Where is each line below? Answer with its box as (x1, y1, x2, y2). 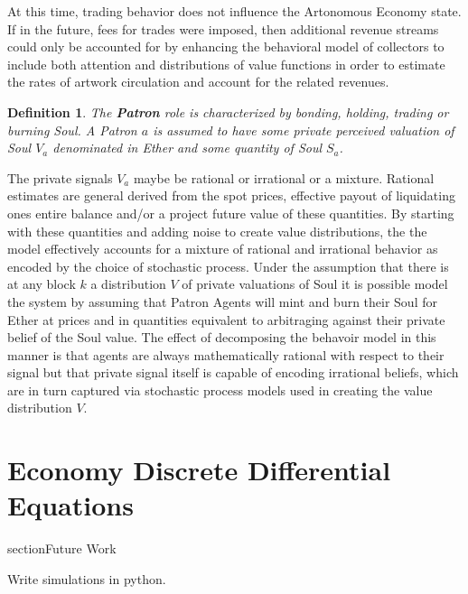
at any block (7, 274, 76, 293)
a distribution (90, 274, 166, 293)
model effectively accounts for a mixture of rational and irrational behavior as (7, 239, 438, 258)
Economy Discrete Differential (7, 451, 391, 488)
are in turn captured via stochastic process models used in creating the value (7, 380, 433, 399)
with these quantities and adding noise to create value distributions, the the (7, 221, 427, 240)
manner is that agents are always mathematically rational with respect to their (7, 345, 445, 364)
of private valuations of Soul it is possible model (182, 274, 448, 293)
